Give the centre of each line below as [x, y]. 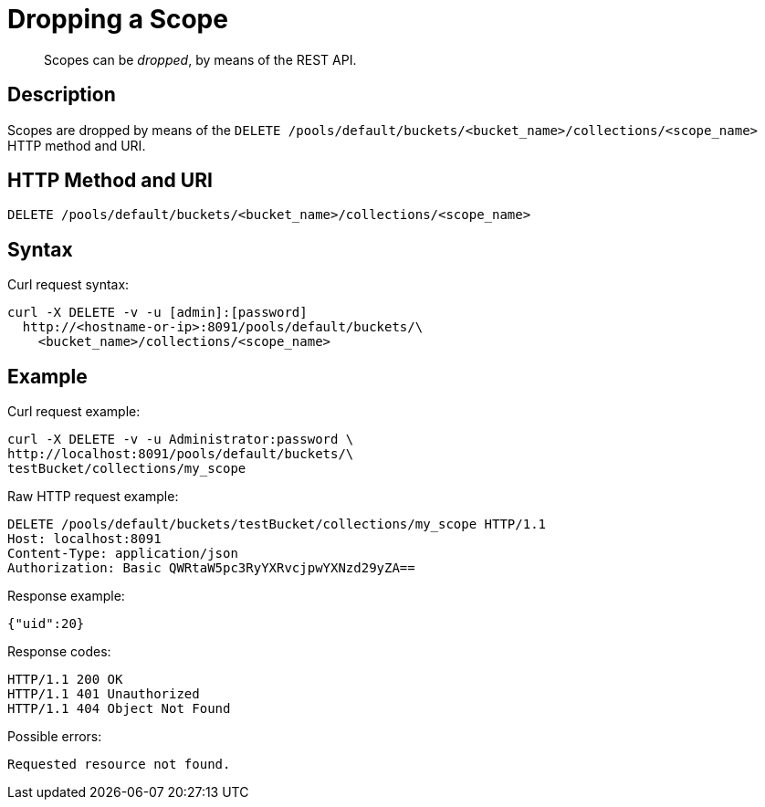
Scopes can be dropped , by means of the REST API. [200, 59]
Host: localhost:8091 [84, 539]
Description [62, 95]
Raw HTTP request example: [93, 497]
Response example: [66, 596]
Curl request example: [74, 412]
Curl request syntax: [68, 285]
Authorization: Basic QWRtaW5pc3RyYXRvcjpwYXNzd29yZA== [211, 568]
